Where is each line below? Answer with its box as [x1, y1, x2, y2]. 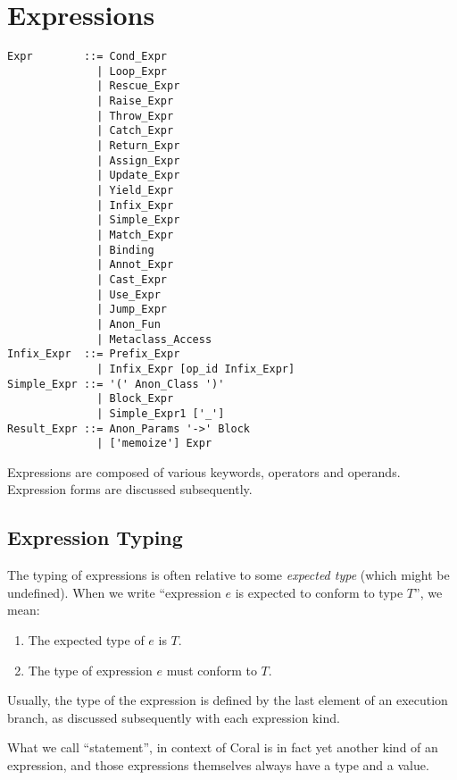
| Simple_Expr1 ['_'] [96, 407, 225, 420]
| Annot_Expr [96, 258, 174, 272]
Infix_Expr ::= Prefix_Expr [7, 348, 180, 361]
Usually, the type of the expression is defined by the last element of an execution [7, 691, 448, 709]
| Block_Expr [96, 392, 174, 406]
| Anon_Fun [96, 317, 161, 331]
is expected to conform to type [235, 583, 403, 601]
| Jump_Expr [96, 303, 167, 316]
